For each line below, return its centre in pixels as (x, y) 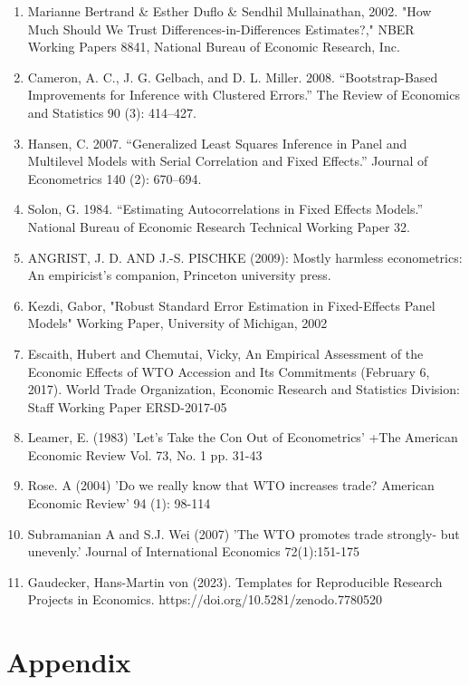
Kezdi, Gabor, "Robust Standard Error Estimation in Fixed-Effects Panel (231, 305)
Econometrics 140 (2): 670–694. (115, 178)
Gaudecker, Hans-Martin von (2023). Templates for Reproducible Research (235, 581)
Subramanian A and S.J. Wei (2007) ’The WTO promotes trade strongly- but (244, 533)
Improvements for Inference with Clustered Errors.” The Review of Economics (244, 95)
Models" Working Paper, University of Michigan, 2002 (177, 323)
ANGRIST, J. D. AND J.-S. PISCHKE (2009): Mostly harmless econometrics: (245, 257)
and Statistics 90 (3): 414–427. (112, 112)
